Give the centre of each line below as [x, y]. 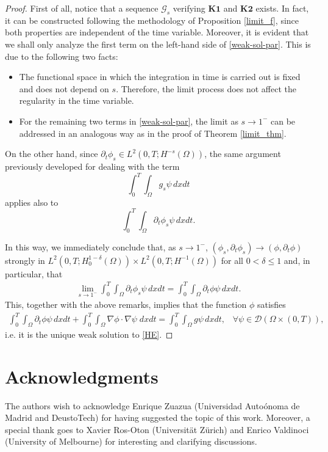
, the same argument [243, 154]
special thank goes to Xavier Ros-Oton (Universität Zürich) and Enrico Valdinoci [157, 429]
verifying [189, 8]
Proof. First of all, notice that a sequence [82, 8]
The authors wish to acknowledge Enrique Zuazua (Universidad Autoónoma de [152, 405]
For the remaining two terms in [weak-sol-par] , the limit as [129, 121]
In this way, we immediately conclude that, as [91, 246]
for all [232, 260]
